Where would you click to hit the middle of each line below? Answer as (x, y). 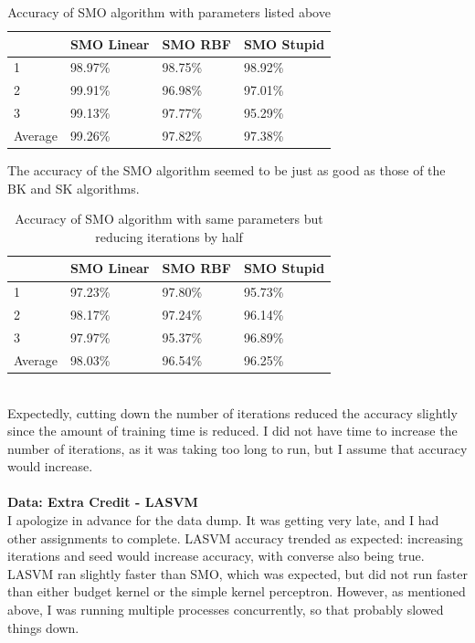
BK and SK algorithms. (74, 188)
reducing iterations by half (169, 236)
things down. (43, 627)
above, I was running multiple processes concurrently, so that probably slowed (226, 610)
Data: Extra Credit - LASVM (103, 502)
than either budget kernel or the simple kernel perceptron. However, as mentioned (237, 591)
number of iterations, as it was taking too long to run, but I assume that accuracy (237, 448)
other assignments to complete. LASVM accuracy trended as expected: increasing (235, 538)
